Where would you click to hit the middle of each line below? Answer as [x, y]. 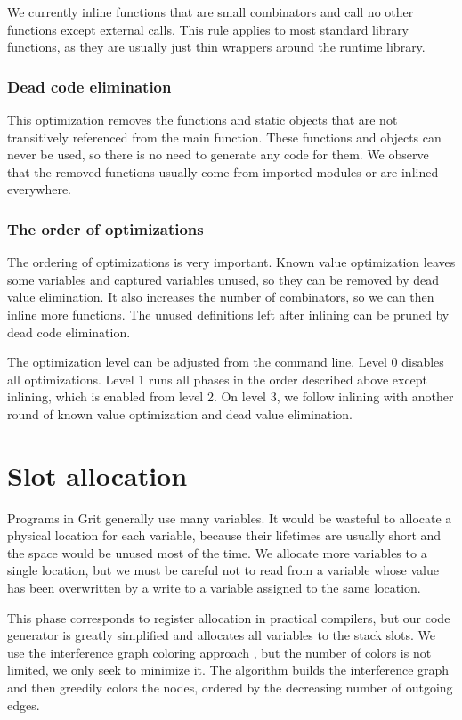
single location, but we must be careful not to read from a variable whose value [223, 570]
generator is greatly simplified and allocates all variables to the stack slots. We [221, 635]
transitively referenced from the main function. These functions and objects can [224, 137]
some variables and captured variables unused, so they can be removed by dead [223, 279]
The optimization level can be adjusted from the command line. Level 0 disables [226, 362]
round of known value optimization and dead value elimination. [180, 413]
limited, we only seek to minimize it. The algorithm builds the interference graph [228, 670]
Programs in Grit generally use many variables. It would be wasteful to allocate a [230, 518]
